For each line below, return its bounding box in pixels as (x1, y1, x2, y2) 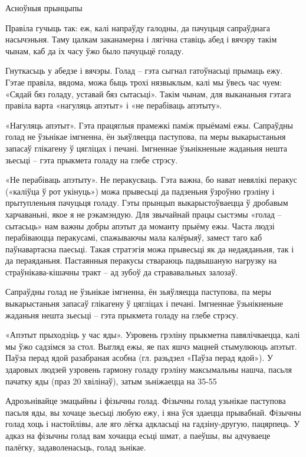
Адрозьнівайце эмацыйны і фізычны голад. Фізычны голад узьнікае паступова (5, 394, 286, 407)
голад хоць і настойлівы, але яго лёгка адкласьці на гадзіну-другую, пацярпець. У (5, 417, 300, 430)
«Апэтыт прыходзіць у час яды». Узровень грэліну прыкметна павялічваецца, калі (5, 328, 300, 341)
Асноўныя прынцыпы (5, 2, 83, 14)
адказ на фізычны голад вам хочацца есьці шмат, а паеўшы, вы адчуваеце (5, 429, 271, 441)
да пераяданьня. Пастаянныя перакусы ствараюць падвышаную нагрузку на (5, 254, 277, 267)
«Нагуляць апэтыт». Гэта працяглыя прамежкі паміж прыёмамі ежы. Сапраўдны (5, 119, 294, 131)
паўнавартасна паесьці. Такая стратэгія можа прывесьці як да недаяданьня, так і (5, 242, 294, 255)
